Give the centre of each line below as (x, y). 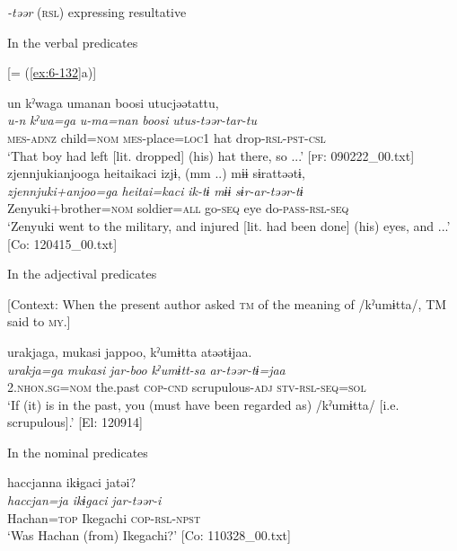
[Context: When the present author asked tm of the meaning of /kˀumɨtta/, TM (227, 303)
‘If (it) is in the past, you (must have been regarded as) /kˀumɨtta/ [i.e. (203, 404)
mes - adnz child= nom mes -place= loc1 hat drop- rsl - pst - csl (167, 137)
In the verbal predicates (73, 42)
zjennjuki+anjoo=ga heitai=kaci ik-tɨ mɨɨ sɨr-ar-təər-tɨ (155, 190)
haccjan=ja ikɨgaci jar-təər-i (84, 500)
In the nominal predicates (78, 452)
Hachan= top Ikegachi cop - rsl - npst (104, 517)
